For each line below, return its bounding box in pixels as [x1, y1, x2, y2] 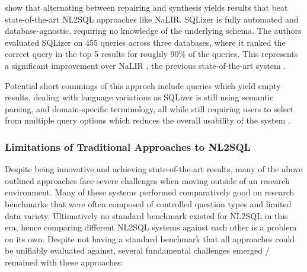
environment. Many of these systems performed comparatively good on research [5, 186, 295, 198]
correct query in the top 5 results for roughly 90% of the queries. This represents [5, 48, 298, 60]
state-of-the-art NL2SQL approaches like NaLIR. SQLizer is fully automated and [5, 12, 299, 25]
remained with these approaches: [5, 255, 123, 268]
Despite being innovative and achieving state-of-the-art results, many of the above [5, 163, 303, 175]
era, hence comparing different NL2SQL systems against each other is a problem [5, 221, 297, 233]
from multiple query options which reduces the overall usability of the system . [5, 114, 290, 126]
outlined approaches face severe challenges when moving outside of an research [5, 174, 290, 186]
